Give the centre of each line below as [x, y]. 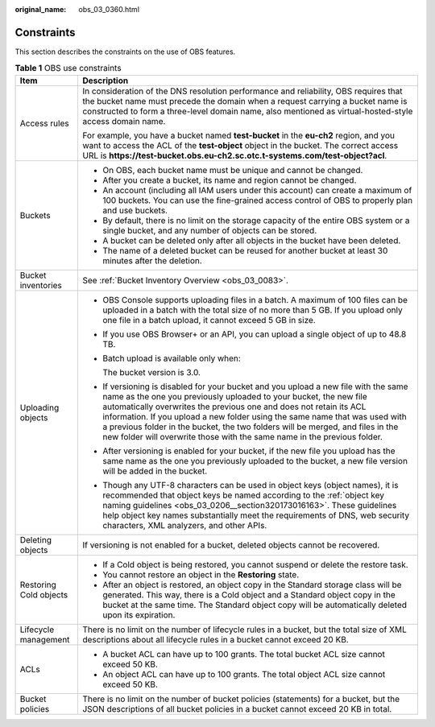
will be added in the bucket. [155, 471]
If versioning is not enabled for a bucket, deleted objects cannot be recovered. [231, 545]
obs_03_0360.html [109, 9]
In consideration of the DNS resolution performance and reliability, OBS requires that [242, 91]
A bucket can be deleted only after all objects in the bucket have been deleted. [251, 240]
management [45, 639]
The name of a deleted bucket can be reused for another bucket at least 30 [245, 250]
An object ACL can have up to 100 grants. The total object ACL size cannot [244, 674]
